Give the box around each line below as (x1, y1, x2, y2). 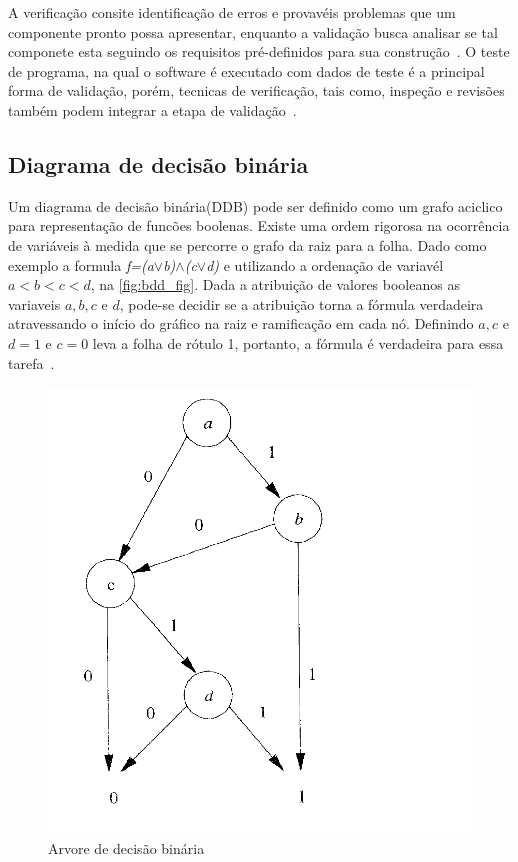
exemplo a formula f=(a (8, 254, 154, 275)
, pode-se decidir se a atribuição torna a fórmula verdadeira (119, 293, 484, 314)
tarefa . (8, 352, 55, 373)
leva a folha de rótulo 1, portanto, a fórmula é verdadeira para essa (92, 332, 504, 353)
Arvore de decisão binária (48, 837, 205, 858)
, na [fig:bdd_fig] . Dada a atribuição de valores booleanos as (90, 274, 460, 295)
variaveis (8, 293, 61, 314)
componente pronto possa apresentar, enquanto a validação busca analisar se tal (8, 21, 498, 42)
